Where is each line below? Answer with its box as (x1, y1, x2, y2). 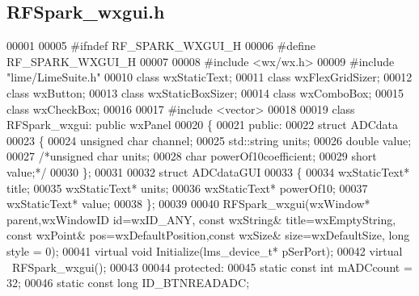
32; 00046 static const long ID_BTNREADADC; (6, 274, 250, 291)
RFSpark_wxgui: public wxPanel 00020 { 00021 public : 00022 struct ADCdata (6, 116, 399, 133)
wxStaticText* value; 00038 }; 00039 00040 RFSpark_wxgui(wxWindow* (6, 195, 370, 212)
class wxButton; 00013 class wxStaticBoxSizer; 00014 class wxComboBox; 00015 (6, 84, 404, 101)
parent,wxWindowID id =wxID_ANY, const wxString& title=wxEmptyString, (6, 211, 396, 227)
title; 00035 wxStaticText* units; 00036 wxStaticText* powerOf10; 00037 (6, 179, 368, 196)
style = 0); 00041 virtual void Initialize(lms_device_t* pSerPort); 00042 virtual (6, 242, 403, 259)
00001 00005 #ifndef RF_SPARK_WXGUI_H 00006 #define (6, 37, 316, 54)
